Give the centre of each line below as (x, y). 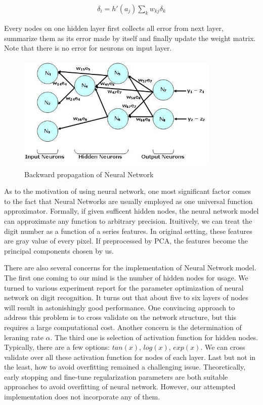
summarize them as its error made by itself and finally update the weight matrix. (130, 38)
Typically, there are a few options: (57, 347)
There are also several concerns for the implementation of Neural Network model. (130, 268)
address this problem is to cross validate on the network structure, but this (120, 317)
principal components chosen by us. (59, 250)
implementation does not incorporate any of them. (82, 397)
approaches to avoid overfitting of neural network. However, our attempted (120, 387)
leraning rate (24, 337)
